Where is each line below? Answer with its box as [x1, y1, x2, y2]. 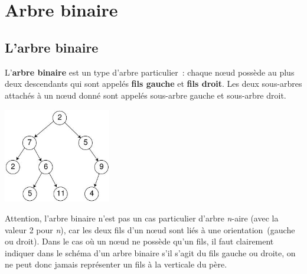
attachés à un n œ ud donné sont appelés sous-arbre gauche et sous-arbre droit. [5, 89, 286, 101]
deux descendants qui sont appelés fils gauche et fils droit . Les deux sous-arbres [5, 77, 302, 90]
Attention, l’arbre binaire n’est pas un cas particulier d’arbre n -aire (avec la [5, 212, 279, 224]
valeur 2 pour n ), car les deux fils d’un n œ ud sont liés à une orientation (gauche [5, 223, 295, 236]
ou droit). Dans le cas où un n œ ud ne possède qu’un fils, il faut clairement [5, 235, 274, 247]
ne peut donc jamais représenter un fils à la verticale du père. [5, 258, 227, 270]
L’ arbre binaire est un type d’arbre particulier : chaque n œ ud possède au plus [5, 66, 295, 78]
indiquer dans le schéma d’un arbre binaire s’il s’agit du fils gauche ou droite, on [5, 246, 296, 259]
